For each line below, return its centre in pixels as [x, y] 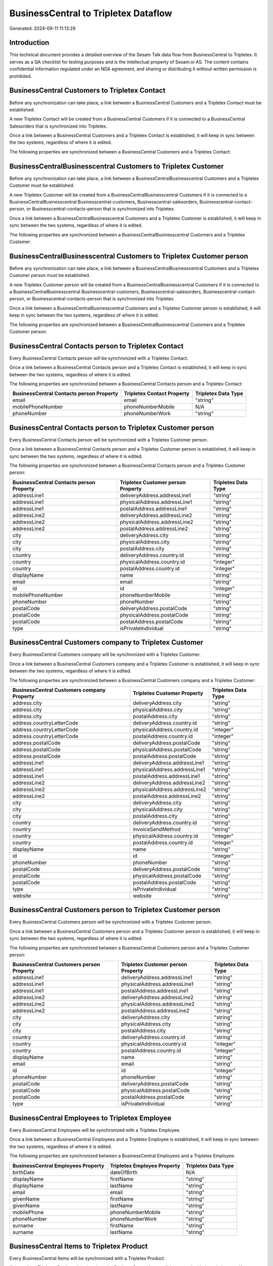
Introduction [29, 43]
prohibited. [21, 76]
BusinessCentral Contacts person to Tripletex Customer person [112, 428]
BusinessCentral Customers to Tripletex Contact [87, 90]
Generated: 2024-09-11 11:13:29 [42, 28]
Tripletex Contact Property [157, 393]
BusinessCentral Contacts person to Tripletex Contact [97, 346]
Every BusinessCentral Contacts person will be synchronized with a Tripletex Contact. [99, 358]
